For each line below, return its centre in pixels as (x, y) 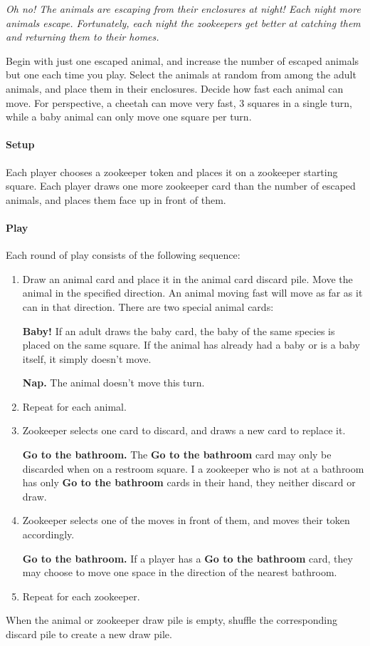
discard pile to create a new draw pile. (89, 634)
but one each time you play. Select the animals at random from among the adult (181, 75)
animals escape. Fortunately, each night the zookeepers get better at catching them (183, 22)
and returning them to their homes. (83, 37)
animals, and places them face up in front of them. (116, 199)
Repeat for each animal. (74, 406)
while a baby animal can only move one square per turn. (129, 117)
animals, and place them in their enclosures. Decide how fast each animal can (175, 88)
